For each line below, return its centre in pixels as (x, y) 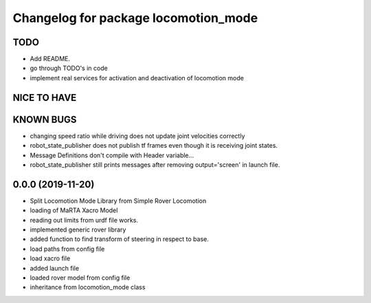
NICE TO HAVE (45, 97)
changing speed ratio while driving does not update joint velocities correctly (137, 136)
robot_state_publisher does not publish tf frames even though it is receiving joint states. (154, 146)
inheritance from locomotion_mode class (88, 287)
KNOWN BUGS (45, 119)
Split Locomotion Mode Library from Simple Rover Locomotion (118, 201)
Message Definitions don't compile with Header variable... (112, 155)
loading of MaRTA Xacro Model (74, 210)
